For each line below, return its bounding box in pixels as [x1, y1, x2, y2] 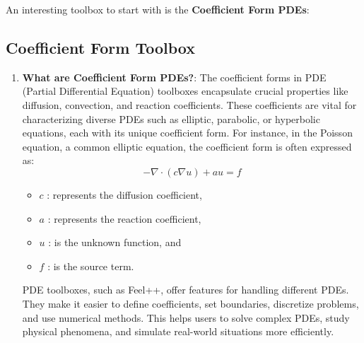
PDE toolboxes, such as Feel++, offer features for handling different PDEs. [22, 282, 349, 297]
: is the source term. [47, 258, 134, 273]
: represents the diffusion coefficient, [47, 187, 202, 202]
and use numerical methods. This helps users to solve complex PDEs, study [22, 310, 350, 325]
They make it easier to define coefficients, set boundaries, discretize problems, [22, 296, 359, 310]
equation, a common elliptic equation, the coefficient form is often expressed [22, 139, 352, 153]
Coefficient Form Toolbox [6, 36, 195, 58]
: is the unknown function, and [48, 235, 182, 250]
